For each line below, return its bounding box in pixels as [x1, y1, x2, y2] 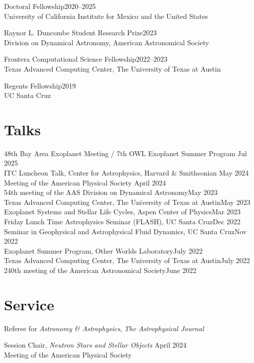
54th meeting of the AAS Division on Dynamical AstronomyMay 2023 [4, 187, 218, 197]
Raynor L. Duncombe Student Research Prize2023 [4, 27, 157, 38]
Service [4, 294, 54, 314]
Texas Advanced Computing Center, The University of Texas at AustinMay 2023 [4, 196, 251, 207]
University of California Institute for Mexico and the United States [4, 10, 208, 21]
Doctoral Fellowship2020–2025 [4, 1, 96, 11]
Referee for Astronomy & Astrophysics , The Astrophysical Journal [4, 323, 204, 333]
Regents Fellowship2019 [4, 80, 76, 91]
